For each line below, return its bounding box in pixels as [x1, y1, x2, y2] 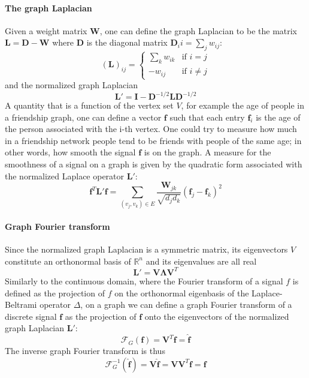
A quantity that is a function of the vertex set [5, 99, 174, 112]
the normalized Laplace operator [5, 169, 125, 182]
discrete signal [5, 310, 57, 322]
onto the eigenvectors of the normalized [144, 310, 289, 322]
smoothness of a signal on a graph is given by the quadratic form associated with [5, 158, 302, 170]
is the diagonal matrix [86, 36, 168, 49]
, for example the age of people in [181, 99, 304, 112]
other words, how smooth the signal [5, 146, 136, 158]
